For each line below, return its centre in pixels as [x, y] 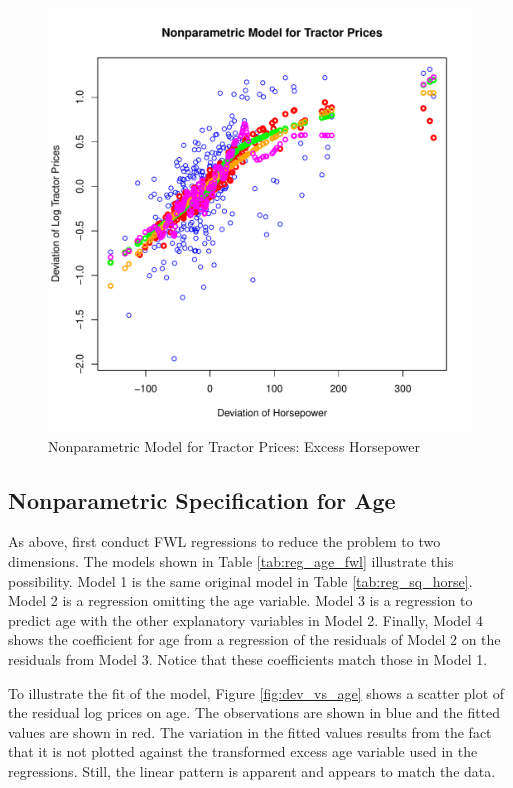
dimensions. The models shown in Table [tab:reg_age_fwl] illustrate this [231, 560]
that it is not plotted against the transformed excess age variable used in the [243, 751]
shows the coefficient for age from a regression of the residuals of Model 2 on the [254, 639]
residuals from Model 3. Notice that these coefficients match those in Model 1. [248, 658]
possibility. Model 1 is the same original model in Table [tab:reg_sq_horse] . [240, 580]
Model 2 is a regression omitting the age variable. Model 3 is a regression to [240, 600]
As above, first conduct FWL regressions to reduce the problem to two [224, 541]
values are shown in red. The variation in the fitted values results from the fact [250, 731]
